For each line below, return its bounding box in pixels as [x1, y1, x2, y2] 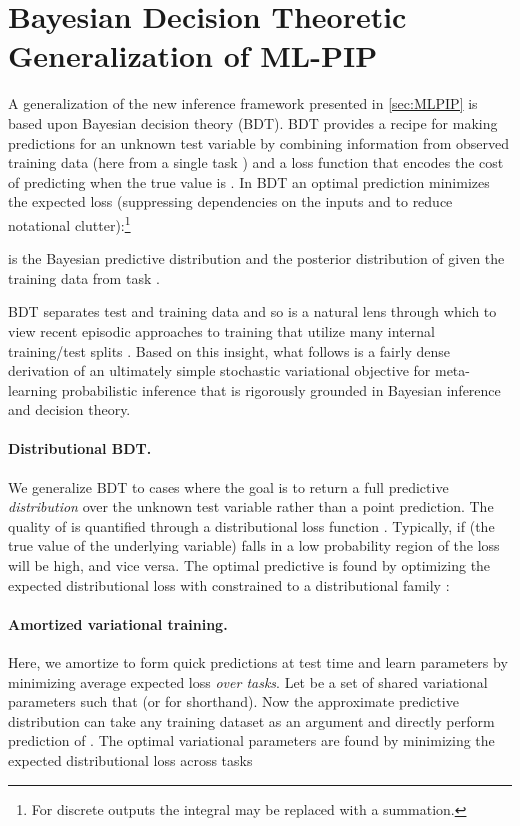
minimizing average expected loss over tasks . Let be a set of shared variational [8, 671, 488, 692]
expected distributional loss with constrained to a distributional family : [8, 574, 450, 595]
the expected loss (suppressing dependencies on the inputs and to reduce [8, 191, 453, 212]
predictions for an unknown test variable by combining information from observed [8, 132, 510, 153]
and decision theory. [8, 399, 131, 420]
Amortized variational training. [8, 613, 228, 634]
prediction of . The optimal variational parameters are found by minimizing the [8, 730, 495, 751]
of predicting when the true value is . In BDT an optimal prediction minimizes [8, 171, 490, 192]
